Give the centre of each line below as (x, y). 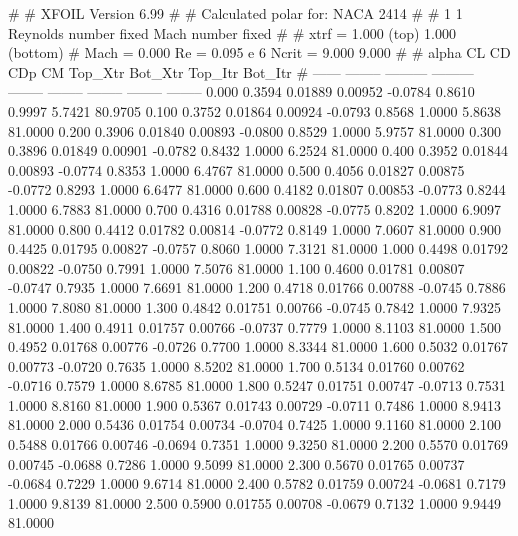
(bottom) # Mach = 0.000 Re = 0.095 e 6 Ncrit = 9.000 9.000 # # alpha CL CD (259, 52)
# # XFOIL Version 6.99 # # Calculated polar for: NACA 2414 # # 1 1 (235, 13)
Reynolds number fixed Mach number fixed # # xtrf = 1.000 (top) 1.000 (232, 32)
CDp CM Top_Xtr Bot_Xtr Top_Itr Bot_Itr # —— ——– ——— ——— (241, 71)
